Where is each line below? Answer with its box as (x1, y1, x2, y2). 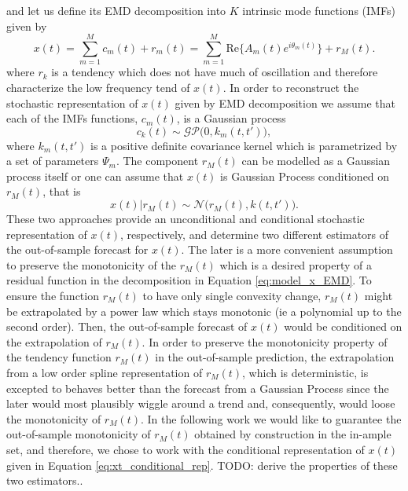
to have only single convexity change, (142, 288, 322, 304)
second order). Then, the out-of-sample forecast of (6, 318, 248, 335)
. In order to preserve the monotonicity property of (142, 333, 388, 350)
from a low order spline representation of (6, 365, 203, 380)
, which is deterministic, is (242, 365, 369, 380)
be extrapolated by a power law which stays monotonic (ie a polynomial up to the (6, 302, 402, 319)
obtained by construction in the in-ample (194, 426, 391, 442)
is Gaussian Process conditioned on (220, 167, 390, 184)
